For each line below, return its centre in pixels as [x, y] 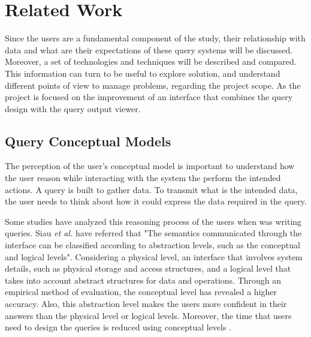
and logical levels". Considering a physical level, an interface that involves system [154, 256]
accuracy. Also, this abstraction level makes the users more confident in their [146, 304]
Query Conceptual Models [88, 141]
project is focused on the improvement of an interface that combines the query [149, 97]
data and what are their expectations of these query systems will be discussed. [149, 49]
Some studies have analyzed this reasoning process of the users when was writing [153, 221]
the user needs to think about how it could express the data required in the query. [156, 201]
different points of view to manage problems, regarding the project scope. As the [153, 85]
